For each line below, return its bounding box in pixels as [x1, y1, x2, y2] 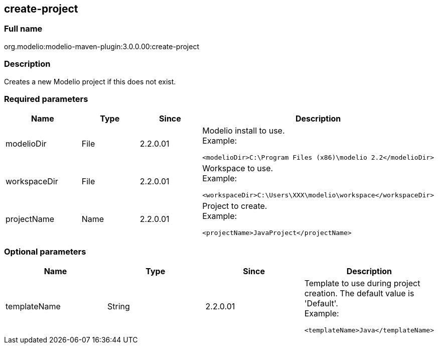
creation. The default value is [304, 288, 414, 299]
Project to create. [202, 201, 267, 211]
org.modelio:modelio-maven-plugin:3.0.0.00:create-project [4, 42, 199, 51]
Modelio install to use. [202, 126, 285, 136]
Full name [4, 24, 43, 34]
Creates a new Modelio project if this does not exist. [4, 77, 176, 86]
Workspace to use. [202, 163, 273, 174]
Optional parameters [4, 246, 86, 257]
